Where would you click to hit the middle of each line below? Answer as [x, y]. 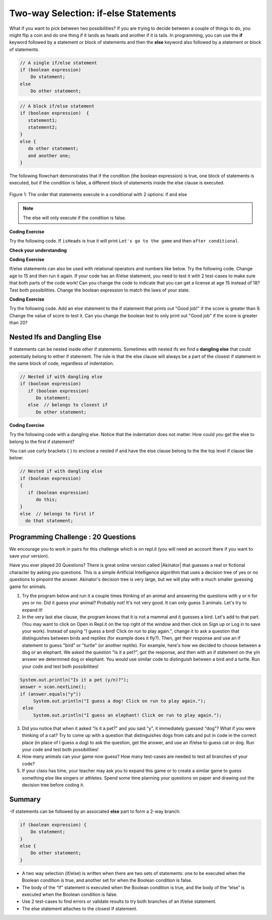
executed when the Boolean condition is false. [70, 894]
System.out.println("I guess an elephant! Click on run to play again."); [127, 715]
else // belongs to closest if [68, 405]
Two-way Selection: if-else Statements [93, 13]
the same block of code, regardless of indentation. [62, 363]
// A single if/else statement [59, 63]
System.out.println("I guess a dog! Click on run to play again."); [119, 701]
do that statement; [49, 521]
